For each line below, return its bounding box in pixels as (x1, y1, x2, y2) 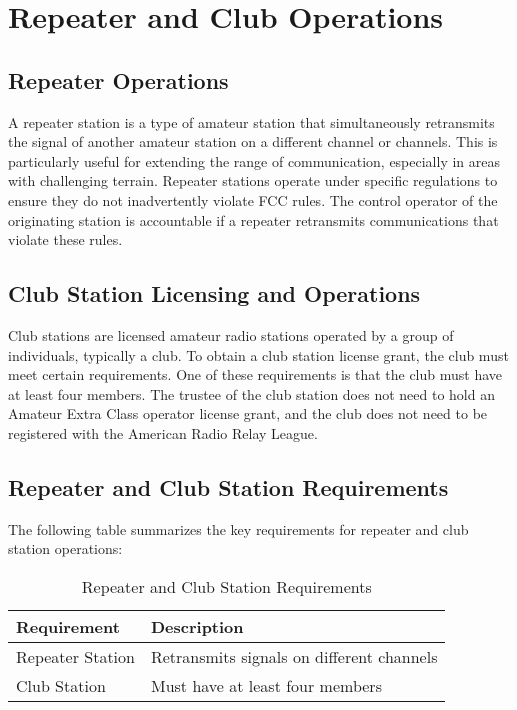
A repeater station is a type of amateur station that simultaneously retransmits (8, 111, 495, 132)
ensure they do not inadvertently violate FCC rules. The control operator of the (8, 189, 498, 210)
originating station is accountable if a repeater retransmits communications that (8, 209, 499, 230)
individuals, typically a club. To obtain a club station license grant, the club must (8, 344, 509, 365)
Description (150, 614, 244, 638)
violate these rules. (8, 229, 123, 250)
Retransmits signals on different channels (150, 644, 438, 668)
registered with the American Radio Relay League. (8, 422, 318, 443)
